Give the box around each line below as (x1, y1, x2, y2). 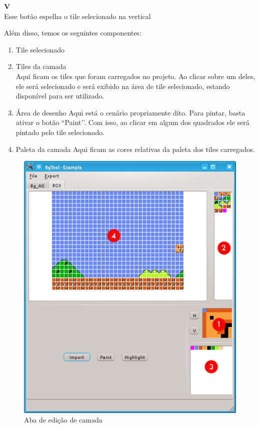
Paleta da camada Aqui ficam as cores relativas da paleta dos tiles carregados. (15, 143, 255, 154)
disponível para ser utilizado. (15, 90, 104, 101)
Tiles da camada (15, 61, 66, 71)
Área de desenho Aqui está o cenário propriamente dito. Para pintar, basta (15, 107, 245, 117)
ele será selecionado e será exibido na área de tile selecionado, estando (15, 80, 230, 91)
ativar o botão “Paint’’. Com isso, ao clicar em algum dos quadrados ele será (15, 117, 249, 127)
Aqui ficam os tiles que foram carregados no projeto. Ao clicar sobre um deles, (15, 70, 255, 81)
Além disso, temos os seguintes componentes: (4, 27, 142, 38)
